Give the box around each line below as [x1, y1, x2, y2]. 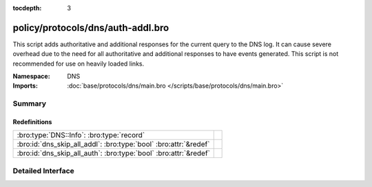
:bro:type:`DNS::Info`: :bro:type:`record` [17, 130, 145, 140]
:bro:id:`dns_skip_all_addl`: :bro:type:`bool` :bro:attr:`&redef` [17, 139, 210, 149]
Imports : [12, 81, 38, 90]
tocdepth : [12, 4, 42, 12]
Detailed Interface [12, 166, 75, 175]
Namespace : [12, 72, 51, 81]
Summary [12, 99, 47, 108]
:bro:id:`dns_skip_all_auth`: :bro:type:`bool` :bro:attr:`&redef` [17, 148, 210, 158]
